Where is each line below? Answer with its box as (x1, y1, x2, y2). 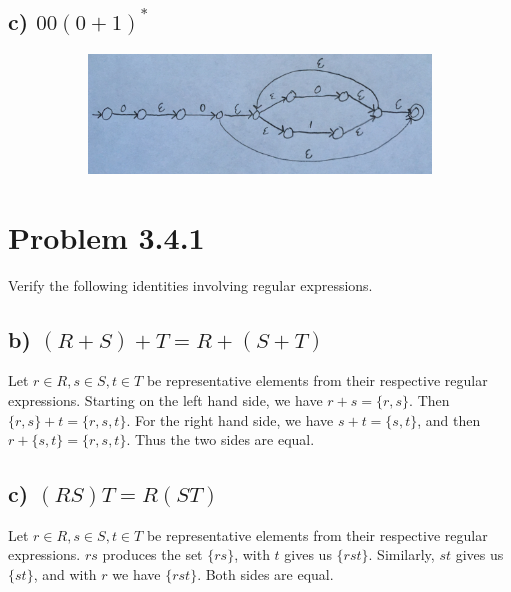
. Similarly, (368, 544, 435, 565)
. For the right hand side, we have (126, 409, 334, 430)
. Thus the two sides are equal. (126, 429, 315, 450)
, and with (33, 564, 97, 585)
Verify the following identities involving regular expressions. (8, 274, 373, 295)
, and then (417, 409, 481, 430)
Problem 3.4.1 (8, 216, 205, 257)
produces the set (102, 544, 203, 565)
